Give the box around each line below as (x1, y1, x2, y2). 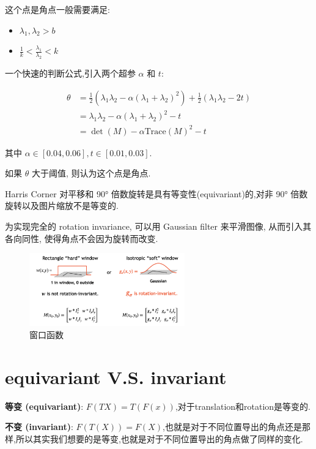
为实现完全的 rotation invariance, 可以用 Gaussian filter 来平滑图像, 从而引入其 (5, 220, 312, 233)
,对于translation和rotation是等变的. (175, 399, 311, 412)
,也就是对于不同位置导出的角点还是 (163, 420, 302, 433)
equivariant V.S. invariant (5, 364, 227, 389)
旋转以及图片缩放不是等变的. (5, 199, 119, 212)
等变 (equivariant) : (5, 399, 84, 412)
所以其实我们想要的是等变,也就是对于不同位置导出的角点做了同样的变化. (15, 432, 303, 445)
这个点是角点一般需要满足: (5, 3, 110, 15)
